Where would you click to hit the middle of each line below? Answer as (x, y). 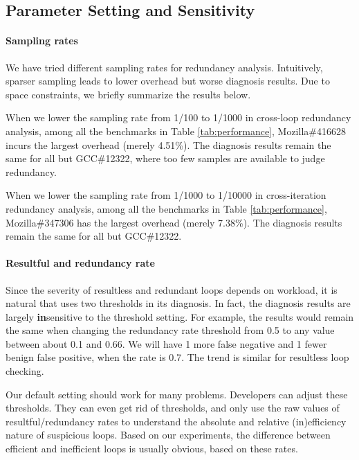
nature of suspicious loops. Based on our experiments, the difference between (168, 435)
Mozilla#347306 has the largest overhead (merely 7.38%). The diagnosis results (174, 222)
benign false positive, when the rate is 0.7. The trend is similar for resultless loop (177, 357)
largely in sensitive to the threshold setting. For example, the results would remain (180, 316)
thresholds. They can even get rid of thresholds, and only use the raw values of (173, 408)
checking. (25, 371)
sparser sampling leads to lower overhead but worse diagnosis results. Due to (168, 81)
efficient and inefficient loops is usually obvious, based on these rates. (152, 449)
